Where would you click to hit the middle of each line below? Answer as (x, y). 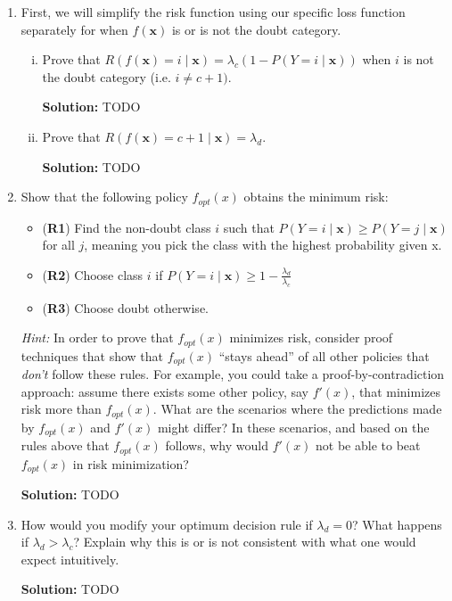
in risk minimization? (131, 463)
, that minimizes (396, 391)
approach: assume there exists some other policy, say (164, 391)
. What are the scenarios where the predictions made (297, 409)
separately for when (74, 29)
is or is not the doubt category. (256, 29)
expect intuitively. (70, 559)
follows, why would (217, 445)
